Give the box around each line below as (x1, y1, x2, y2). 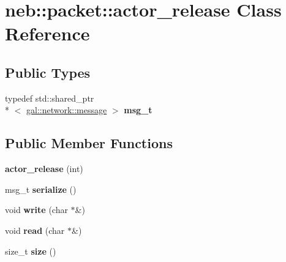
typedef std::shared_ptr (5, 91, 94, 104)
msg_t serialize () (5, 182, 77, 195)
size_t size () (5, 244, 56, 257)
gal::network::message (26, 103, 107, 116)
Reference (5, 21, 90, 46)
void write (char (5, 203, 68, 216)
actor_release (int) (5, 162, 83, 175)
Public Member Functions (5, 133, 173, 152)
